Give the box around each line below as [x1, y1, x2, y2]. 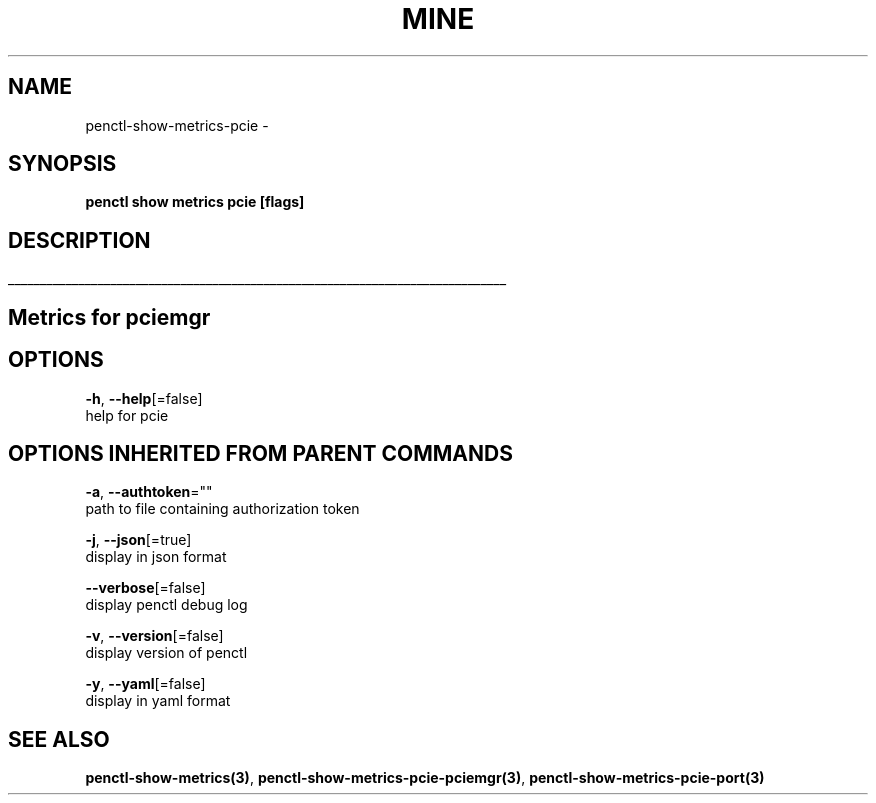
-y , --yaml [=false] [85, 675, 206, 693]
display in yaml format [85, 692, 231, 710]
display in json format [85, 548, 227, 566]
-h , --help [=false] [85, 389, 203, 407]
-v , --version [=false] [85, 627, 224, 645]
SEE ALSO [8, 726, 110, 752]
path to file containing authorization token [85, 500, 360, 518]
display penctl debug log [85, 596, 248, 614]
